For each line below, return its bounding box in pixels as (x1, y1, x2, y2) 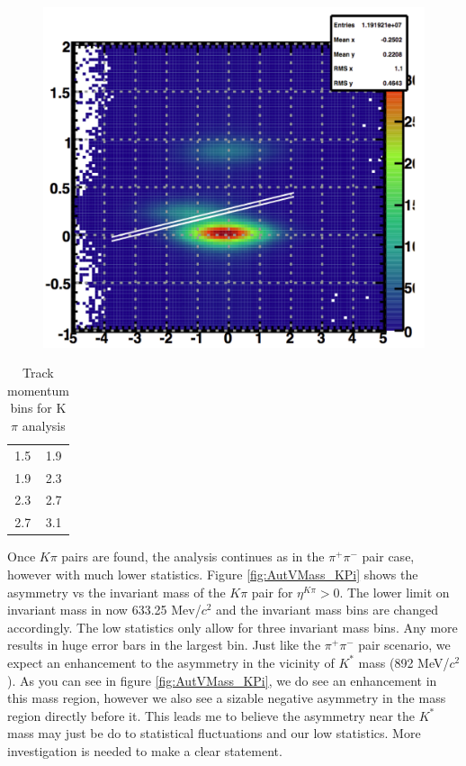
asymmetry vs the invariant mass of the (7, 582, 226, 601)
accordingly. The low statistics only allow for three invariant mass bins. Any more (7, 617, 458, 636)
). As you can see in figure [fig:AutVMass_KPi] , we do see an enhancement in (7, 670, 437, 689)
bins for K (10, 398, 67, 417)
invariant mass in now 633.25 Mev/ (7, 600, 202, 619)
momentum (7, 380, 69, 399)
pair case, (362, 547, 415, 566)
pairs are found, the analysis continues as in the (61, 547, 325, 566)
